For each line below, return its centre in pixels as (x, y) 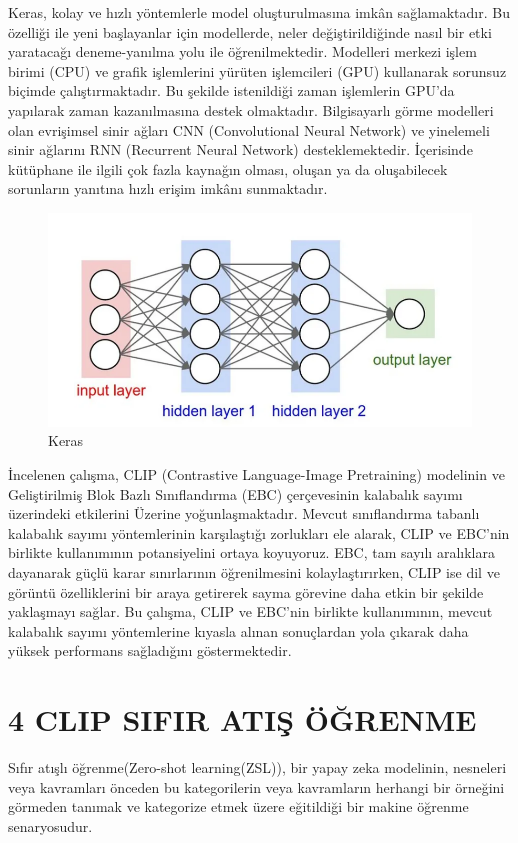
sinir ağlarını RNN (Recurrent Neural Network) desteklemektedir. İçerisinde (240, 149)
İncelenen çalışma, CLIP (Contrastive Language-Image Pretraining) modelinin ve (256, 473)
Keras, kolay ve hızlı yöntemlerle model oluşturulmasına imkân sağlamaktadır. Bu (259, 12)
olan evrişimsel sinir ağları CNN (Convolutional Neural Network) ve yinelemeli (249, 129)
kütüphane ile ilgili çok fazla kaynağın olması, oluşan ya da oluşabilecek (228, 168)
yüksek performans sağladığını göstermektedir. (150, 650)
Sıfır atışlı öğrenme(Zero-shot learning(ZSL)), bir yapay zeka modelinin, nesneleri (257, 767)
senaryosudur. (50, 825)
